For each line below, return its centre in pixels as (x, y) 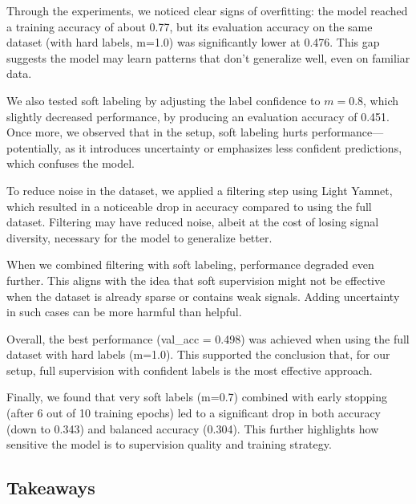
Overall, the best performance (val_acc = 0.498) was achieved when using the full (208, 338)
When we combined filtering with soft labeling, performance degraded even (190, 264)
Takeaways (51, 488)
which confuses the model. (71, 163)
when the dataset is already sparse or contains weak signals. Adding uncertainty (203, 296)
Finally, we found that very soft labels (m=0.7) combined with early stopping (197, 397)
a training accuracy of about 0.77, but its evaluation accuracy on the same (190, 26)
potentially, (34, 147)
